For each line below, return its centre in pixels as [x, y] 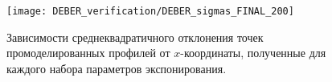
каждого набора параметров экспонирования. [117, 68]
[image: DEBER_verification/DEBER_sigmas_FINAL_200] [150, 11]
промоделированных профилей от [88, 53]
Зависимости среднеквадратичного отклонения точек [135, 37]
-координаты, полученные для [253, 53]
